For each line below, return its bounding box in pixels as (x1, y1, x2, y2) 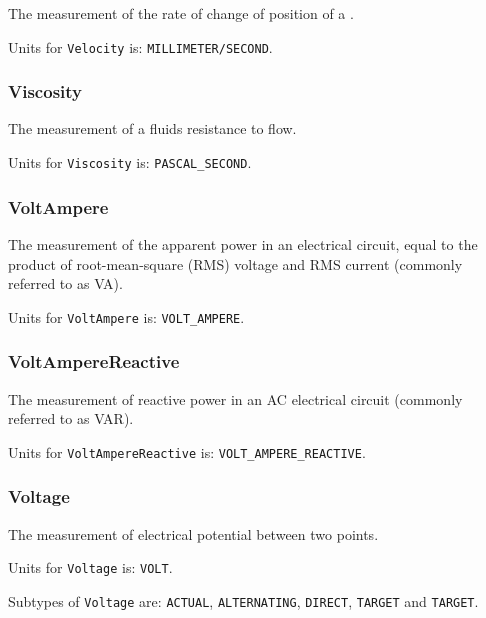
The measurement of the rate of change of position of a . (8, 3, 354, 23)
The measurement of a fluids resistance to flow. (8, 118, 297, 139)
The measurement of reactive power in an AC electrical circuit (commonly (8, 388, 463, 409)
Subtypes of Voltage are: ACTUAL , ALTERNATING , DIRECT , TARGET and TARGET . (8, 590, 479, 611)
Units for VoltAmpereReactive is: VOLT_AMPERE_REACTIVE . (8, 441, 366, 462)
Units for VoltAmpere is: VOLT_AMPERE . (8, 306, 245, 327)
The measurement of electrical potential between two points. (8, 523, 379, 544)
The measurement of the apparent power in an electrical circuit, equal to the (8, 233, 478, 254)
